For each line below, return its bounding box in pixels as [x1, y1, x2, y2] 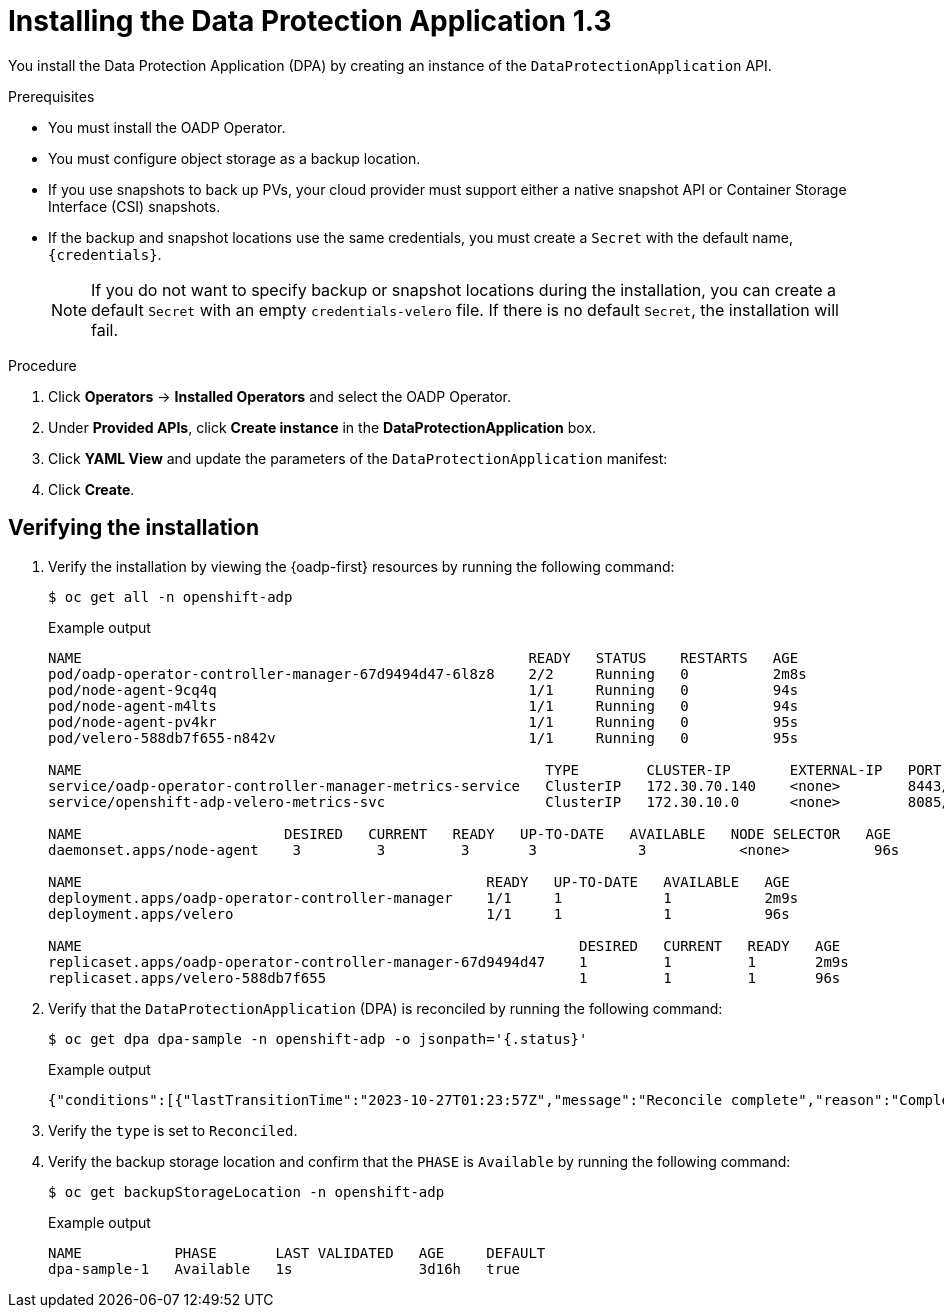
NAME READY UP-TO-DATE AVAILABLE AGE [48, 873, 790, 890]
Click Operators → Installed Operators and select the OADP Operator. [48, 387, 512, 405]
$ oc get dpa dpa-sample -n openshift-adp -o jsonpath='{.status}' [48, 1030, 588, 1047]
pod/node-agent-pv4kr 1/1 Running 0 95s [48, 713, 799, 730]
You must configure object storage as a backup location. [48, 149, 421, 167]
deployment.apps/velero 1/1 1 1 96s [48, 905, 790, 922]
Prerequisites [8, 87, 95, 105]
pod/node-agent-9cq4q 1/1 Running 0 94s [48, 681, 799, 698]
